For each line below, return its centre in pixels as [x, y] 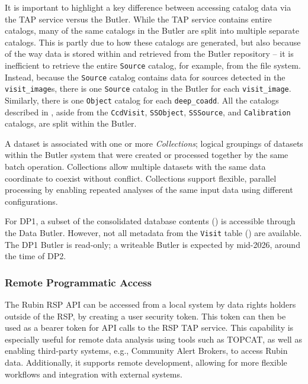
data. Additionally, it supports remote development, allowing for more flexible [146, 362]
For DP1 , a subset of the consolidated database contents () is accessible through [150, 221]
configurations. [31, 201]
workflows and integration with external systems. [94, 374]
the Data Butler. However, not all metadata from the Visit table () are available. [153, 233]
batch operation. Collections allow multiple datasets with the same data [135, 167]
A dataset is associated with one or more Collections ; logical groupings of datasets [154, 143]
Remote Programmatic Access [78, 282]
